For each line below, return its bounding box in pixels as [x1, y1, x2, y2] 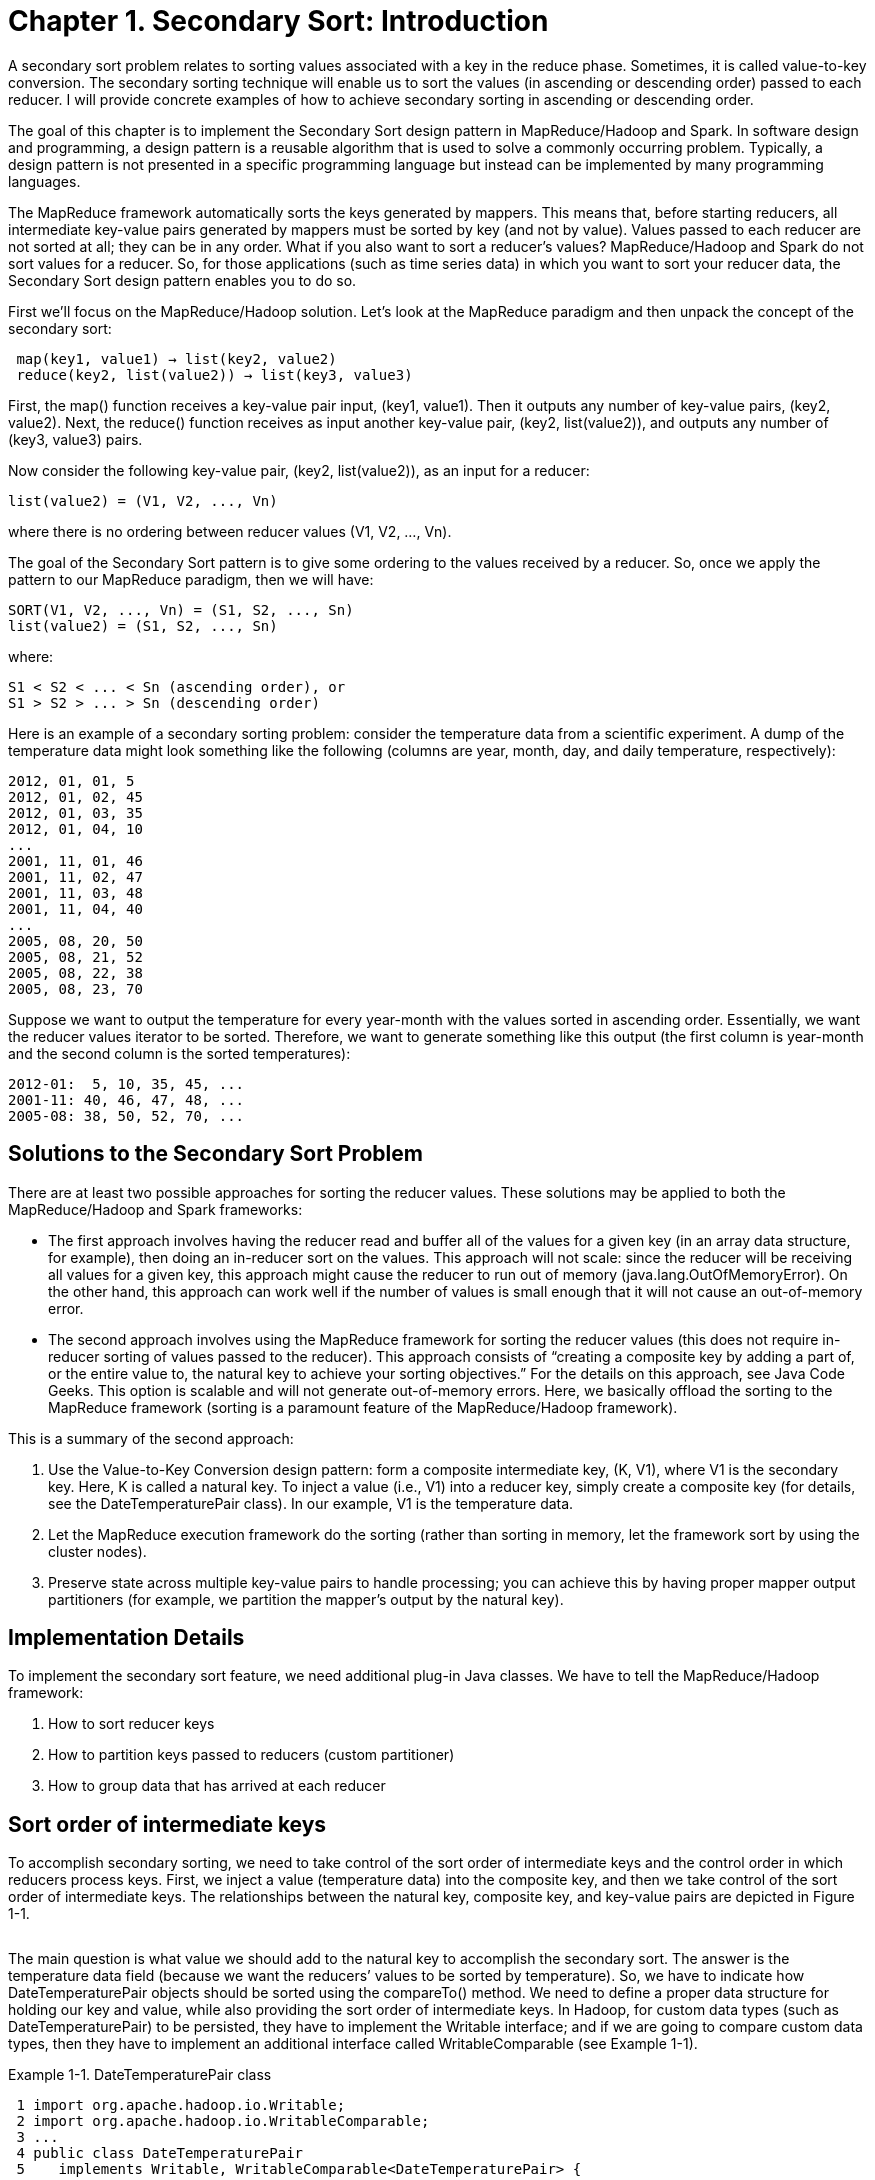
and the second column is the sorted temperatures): [8, 1044, 351, 1062]
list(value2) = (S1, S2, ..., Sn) [8, 617, 278, 634]
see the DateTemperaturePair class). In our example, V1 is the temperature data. [48, 1494, 574, 1512]
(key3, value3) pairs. [8, 430, 143, 448]
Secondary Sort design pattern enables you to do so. [8, 271, 357, 289]
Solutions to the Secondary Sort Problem [8, 1141, 423, 1167]
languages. [8, 172, 81, 190]
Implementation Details [8, 1625, 245, 1651]
